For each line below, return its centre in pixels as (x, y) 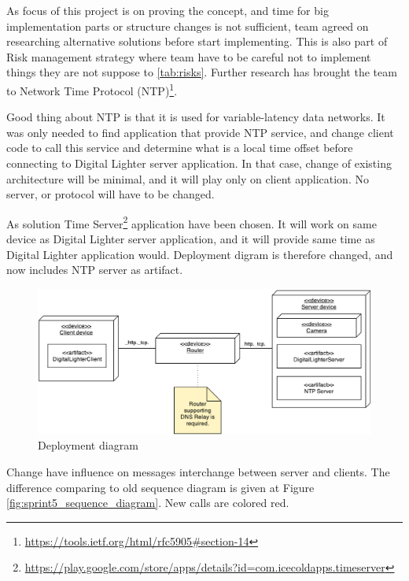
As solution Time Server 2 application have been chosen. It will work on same (192, 222)
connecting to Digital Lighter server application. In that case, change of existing (199, 163)
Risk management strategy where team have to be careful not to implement (189, 56)
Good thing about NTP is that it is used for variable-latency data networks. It (196, 117)
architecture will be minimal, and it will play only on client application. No (188, 178)
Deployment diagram (88, 445)
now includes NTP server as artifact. (95, 270)
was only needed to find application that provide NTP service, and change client (200, 132)
